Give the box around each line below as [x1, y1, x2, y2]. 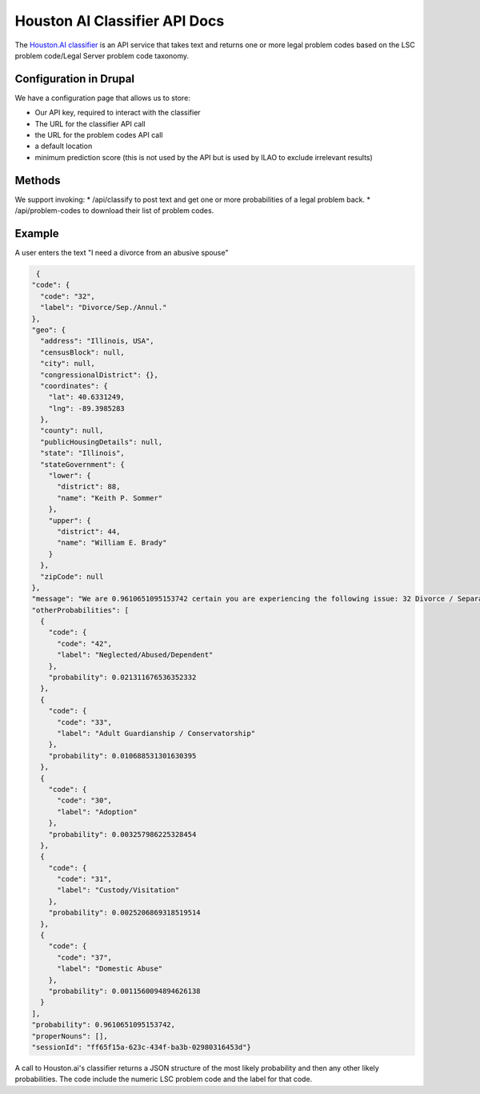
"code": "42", [57, 639, 112, 648]
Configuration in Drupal [14, 72, 135, 86]
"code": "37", [57, 953, 112, 962]
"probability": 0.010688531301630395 [48, 751, 197, 760]
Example [14, 227, 59, 240]
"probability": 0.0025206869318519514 [48, 908, 201, 917]
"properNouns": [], [31, 1032, 108, 1040]
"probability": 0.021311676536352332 [48, 673, 197, 682]
